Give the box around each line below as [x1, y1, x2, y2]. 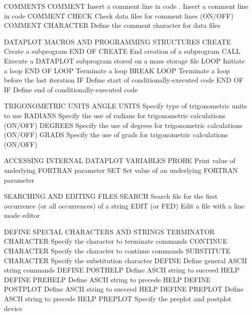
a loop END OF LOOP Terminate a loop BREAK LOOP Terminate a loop [4, 65, 230, 75]
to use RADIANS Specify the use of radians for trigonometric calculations [4, 110, 226, 120]
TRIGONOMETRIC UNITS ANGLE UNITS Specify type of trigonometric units [4, 101, 247, 111]
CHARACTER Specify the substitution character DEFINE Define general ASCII [4, 255, 247, 265]
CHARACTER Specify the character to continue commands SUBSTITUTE [4, 246, 231, 256]
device [4, 303, 22, 313]
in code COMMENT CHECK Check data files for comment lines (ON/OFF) [4, 10, 233, 21]
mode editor [4, 210, 40, 220]
